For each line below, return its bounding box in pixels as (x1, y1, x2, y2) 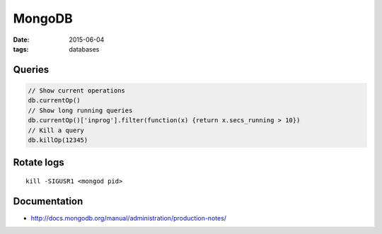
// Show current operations (28, 86, 125, 95)
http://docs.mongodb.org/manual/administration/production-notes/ (30, 213, 226, 222)
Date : (13, 35, 30, 44)
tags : (13, 45, 29, 53)
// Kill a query (28, 126, 85, 134)
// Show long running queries (28, 106, 133, 115)
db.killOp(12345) (28, 136, 88, 144)
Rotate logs (13, 156, 64, 169)
